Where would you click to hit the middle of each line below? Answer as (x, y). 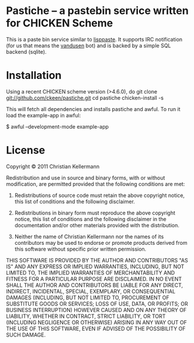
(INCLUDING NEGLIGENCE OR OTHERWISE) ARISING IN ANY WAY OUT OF (96, 322)
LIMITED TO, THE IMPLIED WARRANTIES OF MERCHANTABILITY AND (91, 272)
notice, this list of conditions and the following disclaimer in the (90, 219)
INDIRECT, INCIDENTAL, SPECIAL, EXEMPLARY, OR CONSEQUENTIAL (91, 291)
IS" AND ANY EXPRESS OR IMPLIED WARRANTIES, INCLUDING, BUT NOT (95, 266)
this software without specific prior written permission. (80, 249)
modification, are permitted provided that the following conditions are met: (96, 184)
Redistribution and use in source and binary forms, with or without (86, 178)
